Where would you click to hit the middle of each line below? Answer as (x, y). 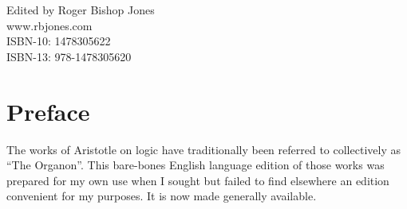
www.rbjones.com (49, 25)
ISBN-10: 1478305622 (59, 41)
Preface (48, 111)
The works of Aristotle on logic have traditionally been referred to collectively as (203, 149)
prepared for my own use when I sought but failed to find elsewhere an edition (198, 180)
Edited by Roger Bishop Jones (81, 10)
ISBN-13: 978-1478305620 (69, 56)
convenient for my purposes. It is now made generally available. (162, 196)
